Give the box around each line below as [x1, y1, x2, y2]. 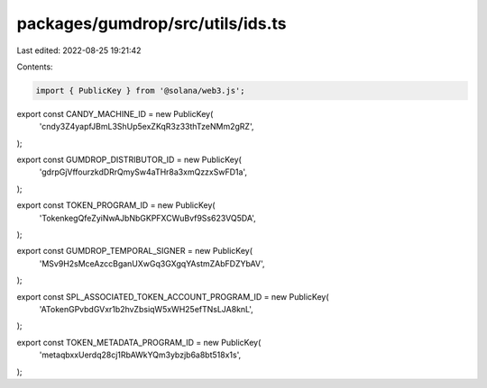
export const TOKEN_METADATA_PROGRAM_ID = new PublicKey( [16, 337, 262, 347]
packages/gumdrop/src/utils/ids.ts [16, 14, 287, 33]
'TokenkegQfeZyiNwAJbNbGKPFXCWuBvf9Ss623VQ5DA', [39, 212, 256, 223]
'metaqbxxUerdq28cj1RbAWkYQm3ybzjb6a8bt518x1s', [39, 349, 242, 360]
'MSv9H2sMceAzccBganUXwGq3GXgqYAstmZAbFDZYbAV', [39, 257, 265, 269]
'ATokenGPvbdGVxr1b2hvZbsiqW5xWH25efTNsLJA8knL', [39, 303, 254, 314]
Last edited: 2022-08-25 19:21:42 [16, 45, 142, 56]
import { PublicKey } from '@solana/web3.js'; [35, 86, 245, 95]
